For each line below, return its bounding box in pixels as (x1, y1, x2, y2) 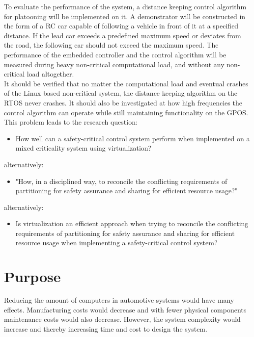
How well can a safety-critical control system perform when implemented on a (15, 133, 250, 143)
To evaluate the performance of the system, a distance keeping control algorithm (4, 1, 247, 11)
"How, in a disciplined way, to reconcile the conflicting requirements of (15, 176, 227, 186)
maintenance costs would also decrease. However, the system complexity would (4, 314, 241, 324)
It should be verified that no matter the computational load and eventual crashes (4, 78, 248, 88)
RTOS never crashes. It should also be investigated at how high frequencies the (4, 97, 242, 107)
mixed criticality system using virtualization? (15, 143, 152, 153)
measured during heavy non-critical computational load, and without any (4, 59, 225, 69)
